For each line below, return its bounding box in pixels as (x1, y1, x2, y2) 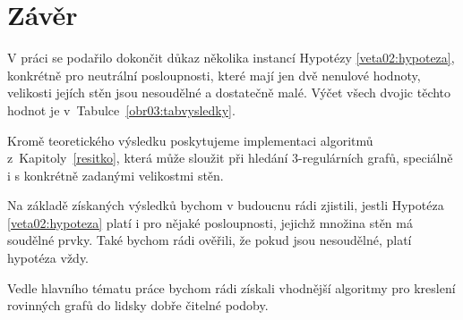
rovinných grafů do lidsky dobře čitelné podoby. (7, 296, 269, 315)
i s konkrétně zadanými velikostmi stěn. (7, 165, 224, 184)
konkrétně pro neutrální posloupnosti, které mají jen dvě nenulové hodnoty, (7, 65, 421, 84)
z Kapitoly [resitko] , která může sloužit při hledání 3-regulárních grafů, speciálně (7, 148, 453, 167)
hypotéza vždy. (7, 248, 90, 267)
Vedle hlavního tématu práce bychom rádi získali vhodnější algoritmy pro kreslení (7, 278, 456, 297)
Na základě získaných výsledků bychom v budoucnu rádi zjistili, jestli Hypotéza (7, 196, 444, 215)
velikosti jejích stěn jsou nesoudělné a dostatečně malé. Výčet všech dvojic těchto (7, 83, 451, 102)
